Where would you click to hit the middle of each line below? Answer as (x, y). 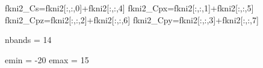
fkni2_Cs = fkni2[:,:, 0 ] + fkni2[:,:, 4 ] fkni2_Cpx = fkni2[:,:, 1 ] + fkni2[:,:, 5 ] (129, 8)
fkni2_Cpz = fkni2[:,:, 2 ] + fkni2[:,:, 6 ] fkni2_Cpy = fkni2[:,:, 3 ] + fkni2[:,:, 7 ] (132, 19)
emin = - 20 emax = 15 (47, 59)
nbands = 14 (28, 40)
